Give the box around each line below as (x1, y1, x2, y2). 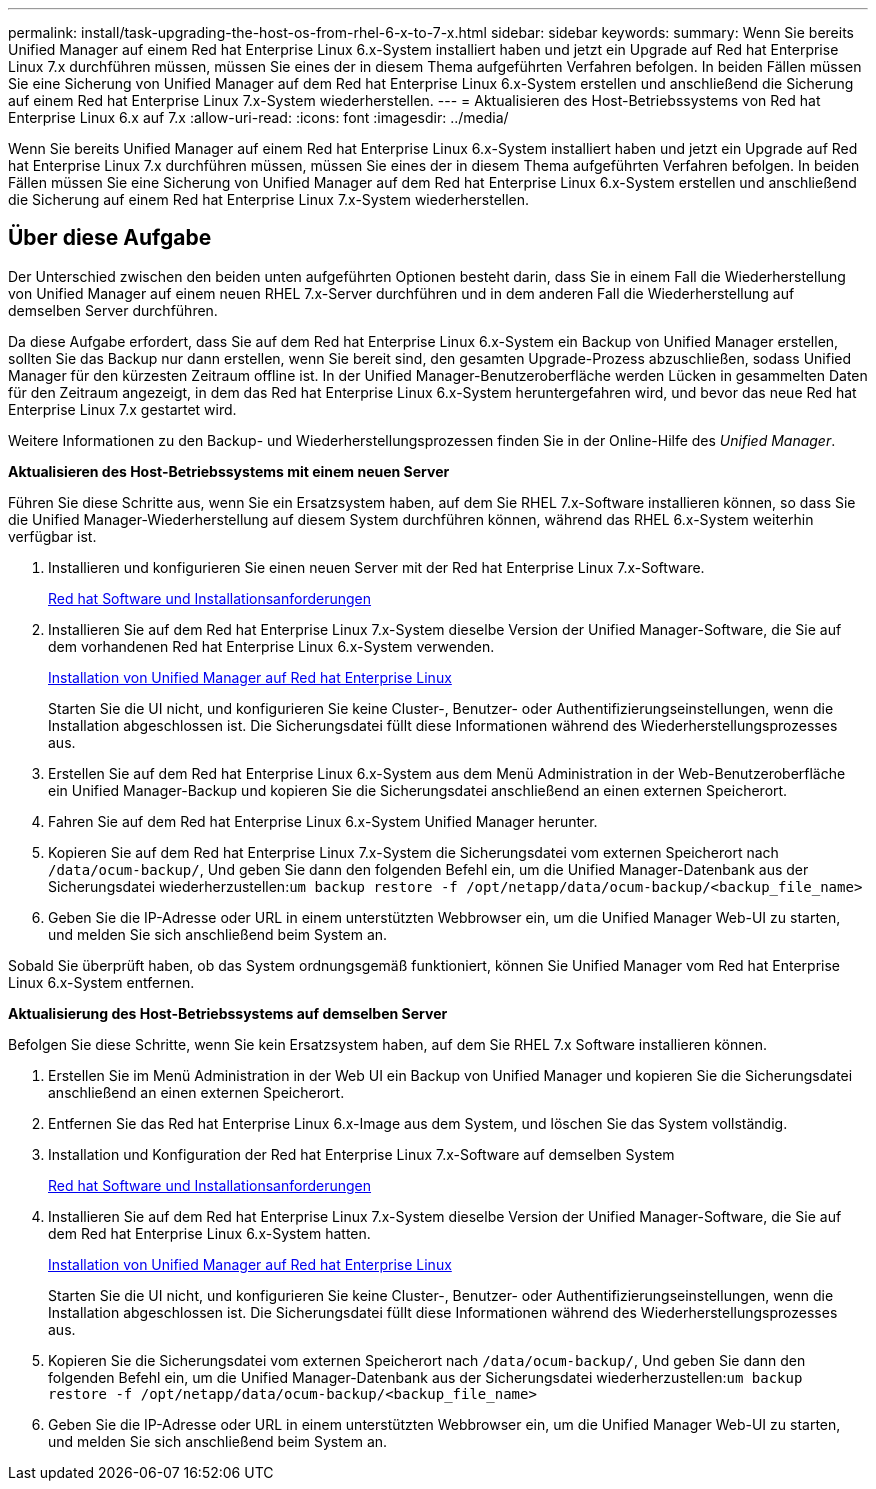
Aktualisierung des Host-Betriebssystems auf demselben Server (8, 1004, 448, 1022)
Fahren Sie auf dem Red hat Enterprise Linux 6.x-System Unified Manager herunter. (48, 812, 598, 830)
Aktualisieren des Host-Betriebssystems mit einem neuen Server (8, 462, 450, 480)
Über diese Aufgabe (8, 225, 212, 251)
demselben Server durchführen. (8, 301, 218, 319)
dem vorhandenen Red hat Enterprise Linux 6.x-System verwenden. (48, 637, 495, 655)
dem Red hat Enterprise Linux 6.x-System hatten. (48, 1224, 371, 1242)
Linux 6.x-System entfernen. (8, 973, 195, 991)
